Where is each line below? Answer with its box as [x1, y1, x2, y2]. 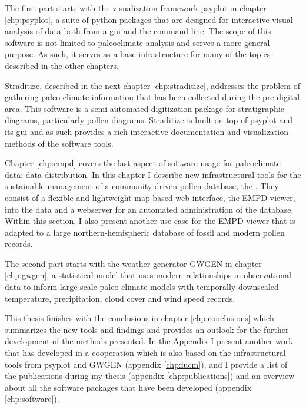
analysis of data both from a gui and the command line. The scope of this [5, 25, 271, 37]
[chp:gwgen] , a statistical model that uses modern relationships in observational [5, 269, 291, 281]
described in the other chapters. [5, 59, 119, 71]
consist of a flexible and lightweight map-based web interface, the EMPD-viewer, [5, 191, 295, 203]
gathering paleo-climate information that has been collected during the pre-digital [5, 91, 300, 103]
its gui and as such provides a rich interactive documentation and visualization [5, 125, 288, 137]
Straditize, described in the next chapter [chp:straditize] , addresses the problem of [5, 79, 300, 91]
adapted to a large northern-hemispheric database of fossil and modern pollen [5, 226, 285, 238]
